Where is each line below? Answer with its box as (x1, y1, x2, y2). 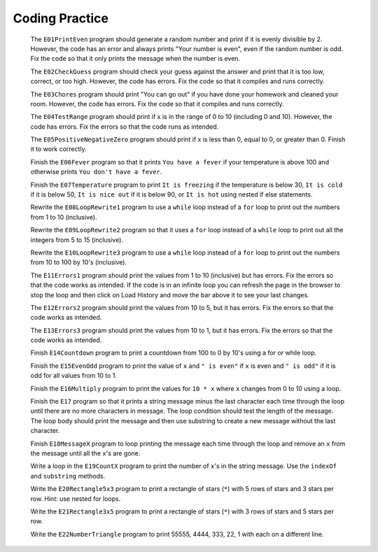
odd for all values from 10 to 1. (30, 371, 118, 380)
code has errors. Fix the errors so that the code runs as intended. (30, 122, 219, 131)
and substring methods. (30, 472, 106, 480)
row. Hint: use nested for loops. (30, 494, 121, 503)
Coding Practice (13, 10, 108, 26)
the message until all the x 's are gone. (30, 449, 141, 458)
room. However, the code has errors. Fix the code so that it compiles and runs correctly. (30, 99, 284, 108)
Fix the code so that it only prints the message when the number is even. (30, 55, 241, 63)
